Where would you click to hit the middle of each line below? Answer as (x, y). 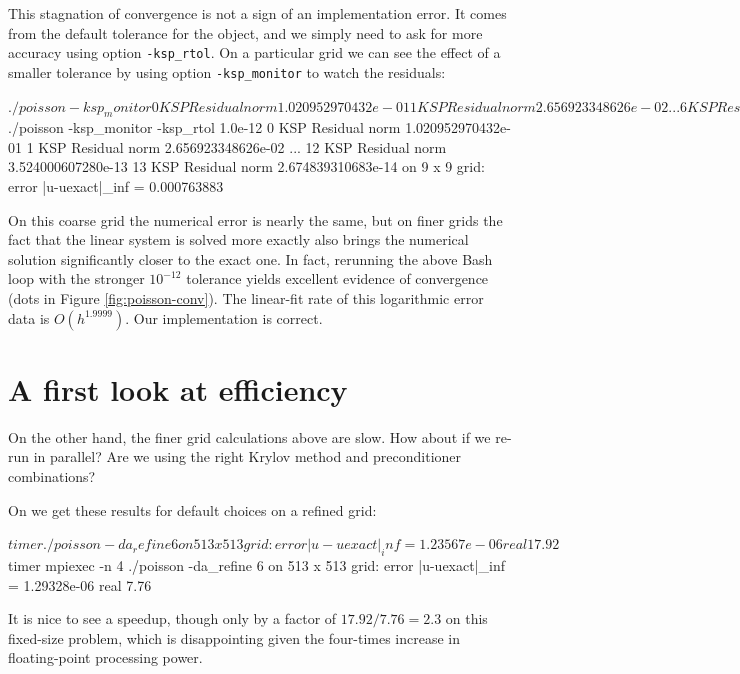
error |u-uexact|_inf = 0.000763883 (116, 186)
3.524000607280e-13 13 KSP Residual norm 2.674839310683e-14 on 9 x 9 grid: (246, 166)
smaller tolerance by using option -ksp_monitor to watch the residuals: (227, 71)
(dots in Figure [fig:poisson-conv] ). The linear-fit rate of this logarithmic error (246, 298)
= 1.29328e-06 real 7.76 (80, 584)
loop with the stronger (76, 278)
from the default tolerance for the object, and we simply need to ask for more (245, 32)
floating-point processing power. (105, 657)
